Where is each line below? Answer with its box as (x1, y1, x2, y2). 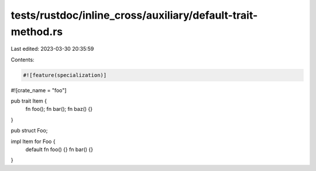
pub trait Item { (11, 97, 47, 104)
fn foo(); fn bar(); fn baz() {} (25, 106, 93, 113)
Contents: (11, 56, 35, 63)
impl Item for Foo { (11, 138, 56, 145)
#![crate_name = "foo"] (11, 86, 67, 93)
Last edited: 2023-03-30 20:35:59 (11, 46, 94, 53)
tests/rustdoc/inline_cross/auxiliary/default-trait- (11, 9, 258, 22)
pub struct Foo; (11, 127, 48, 134)
